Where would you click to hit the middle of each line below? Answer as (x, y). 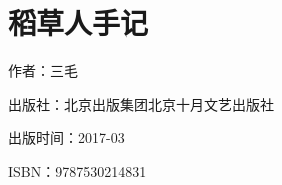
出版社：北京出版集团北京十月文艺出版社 (141, 103)
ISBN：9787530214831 (77, 170)
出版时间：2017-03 (66, 137)
